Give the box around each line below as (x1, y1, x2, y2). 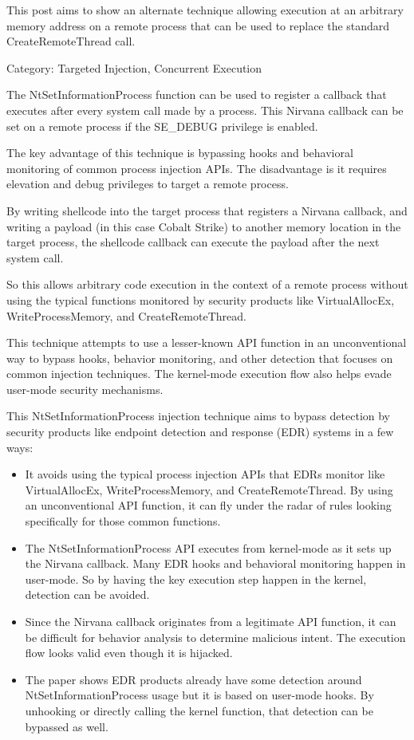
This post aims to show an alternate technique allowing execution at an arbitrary (6, 2, 404, 18)
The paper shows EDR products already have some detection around (25, 671, 362, 687)
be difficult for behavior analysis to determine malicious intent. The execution (25, 628, 406, 645)
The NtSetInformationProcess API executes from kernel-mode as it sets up (25, 539, 392, 556)
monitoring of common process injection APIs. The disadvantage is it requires (6, 159, 387, 176)
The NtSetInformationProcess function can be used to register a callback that (6, 86, 387, 103)
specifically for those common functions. (25, 513, 221, 529)
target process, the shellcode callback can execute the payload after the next (6, 234, 380, 250)
